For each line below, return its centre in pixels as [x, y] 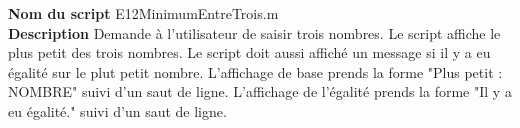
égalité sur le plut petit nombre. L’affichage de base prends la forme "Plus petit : [255, 71]
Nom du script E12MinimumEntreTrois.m [143, 13]
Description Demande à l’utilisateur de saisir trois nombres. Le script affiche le [254, 32]
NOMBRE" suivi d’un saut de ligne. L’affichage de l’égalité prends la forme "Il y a [260, 91]
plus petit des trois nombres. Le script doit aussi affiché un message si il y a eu [249, 52]
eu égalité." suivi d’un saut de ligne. [117, 110]
